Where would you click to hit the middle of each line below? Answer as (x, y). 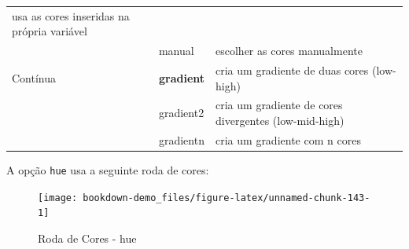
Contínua (34, 77)
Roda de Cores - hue (87, 238)
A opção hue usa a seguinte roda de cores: (108, 170)
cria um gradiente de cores (279, 105)
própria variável (50, 31)
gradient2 (181, 113)
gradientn (181, 139)
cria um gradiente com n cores (288, 139)
